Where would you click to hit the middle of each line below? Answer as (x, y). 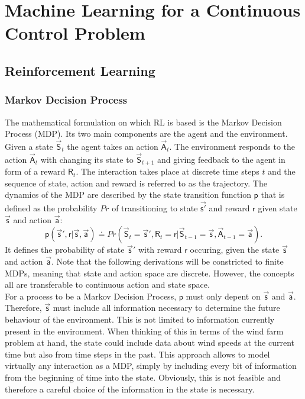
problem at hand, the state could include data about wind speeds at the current (150, 342)
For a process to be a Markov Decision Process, (91, 296)
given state (278, 208)
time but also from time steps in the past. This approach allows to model (137, 354)
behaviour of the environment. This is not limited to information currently (140, 319)
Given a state (29, 146)
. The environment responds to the (232, 146)
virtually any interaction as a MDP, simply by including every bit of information (151, 366)
